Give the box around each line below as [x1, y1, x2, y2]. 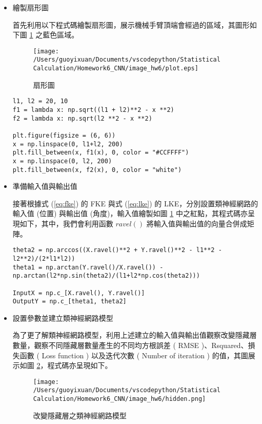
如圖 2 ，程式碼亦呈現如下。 [19, 360, 112, 371]
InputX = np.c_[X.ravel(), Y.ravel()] [12, 289, 145, 297]
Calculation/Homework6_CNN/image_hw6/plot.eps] [33, 65, 198, 72]
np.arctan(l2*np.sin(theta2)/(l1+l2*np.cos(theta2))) [12, 272, 200, 280]
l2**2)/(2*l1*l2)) [12, 255, 75, 262]
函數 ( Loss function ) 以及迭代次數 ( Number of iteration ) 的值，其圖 [19, 350, 248, 360]
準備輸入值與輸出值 [12, 181, 77, 191]
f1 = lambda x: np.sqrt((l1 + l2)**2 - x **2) [12, 106, 174, 113]
